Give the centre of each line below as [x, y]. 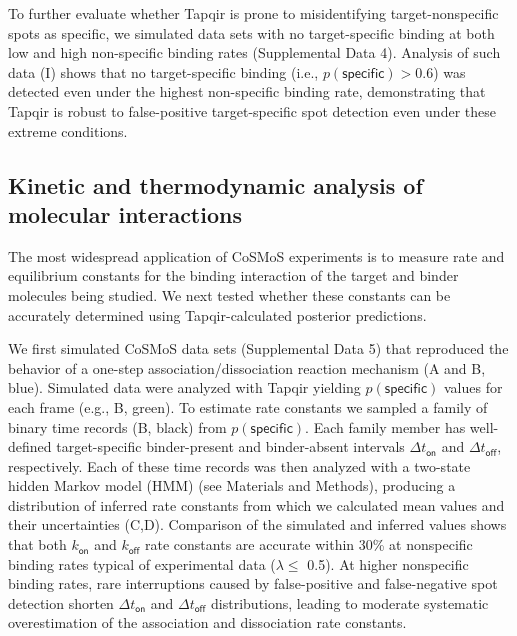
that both [37, 544]
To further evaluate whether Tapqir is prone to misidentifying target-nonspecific [253, 13]
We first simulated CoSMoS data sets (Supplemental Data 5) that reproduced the [258, 348]
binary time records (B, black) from [117, 426]
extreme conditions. [68, 130]
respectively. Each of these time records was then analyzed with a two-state [239, 465]
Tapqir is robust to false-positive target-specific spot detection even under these [252, 110]
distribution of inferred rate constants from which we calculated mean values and [256, 504]
